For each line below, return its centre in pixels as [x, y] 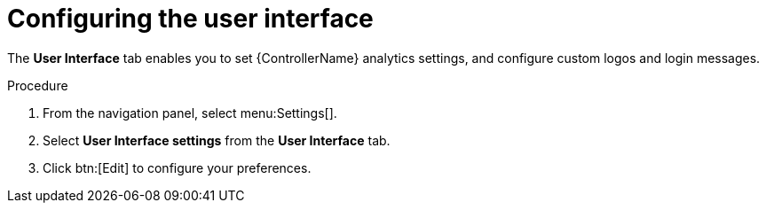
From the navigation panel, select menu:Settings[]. [190, 113]
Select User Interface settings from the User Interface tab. [217, 140]
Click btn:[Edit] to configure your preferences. [177, 167]
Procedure [38, 85]
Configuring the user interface [190, 19]
